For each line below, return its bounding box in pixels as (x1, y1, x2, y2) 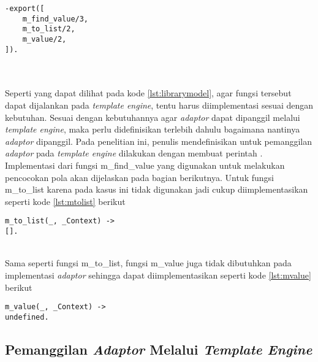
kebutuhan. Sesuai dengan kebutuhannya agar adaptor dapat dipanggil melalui (5, 110, 300, 123)
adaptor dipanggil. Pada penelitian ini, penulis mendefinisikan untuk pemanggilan (5, 134, 312, 147)
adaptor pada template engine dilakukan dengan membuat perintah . (5, 147, 263, 160)
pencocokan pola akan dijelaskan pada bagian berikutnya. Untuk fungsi (5, 171, 274, 183)
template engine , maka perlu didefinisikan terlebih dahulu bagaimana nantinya (5, 123, 300, 136)
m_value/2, (22, 34, 67, 44)
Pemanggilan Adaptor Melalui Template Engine (5, 339, 312, 358)
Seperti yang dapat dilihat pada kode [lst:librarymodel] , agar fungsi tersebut (5, 87, 292, 99)
